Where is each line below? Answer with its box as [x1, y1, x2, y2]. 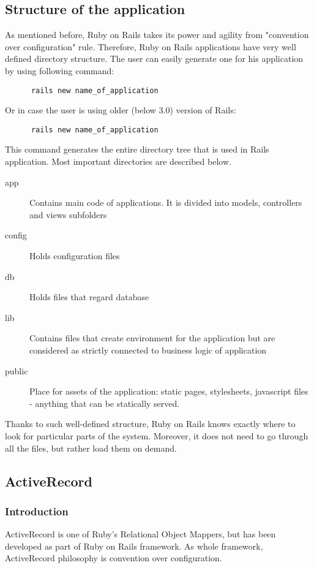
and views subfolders [29, 208, 107, 221]
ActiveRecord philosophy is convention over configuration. [5, 551, 222, 564]
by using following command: [5, 64, 114, 77]
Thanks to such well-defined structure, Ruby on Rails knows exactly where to [5, 417, 296, 430]
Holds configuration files [29, 249, 120, 262]
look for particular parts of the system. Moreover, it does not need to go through [5, 429, 308, 442]
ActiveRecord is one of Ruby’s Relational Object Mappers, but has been [5, 528, 276, 540]
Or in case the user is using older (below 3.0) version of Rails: [5, 104, 236, 116]
